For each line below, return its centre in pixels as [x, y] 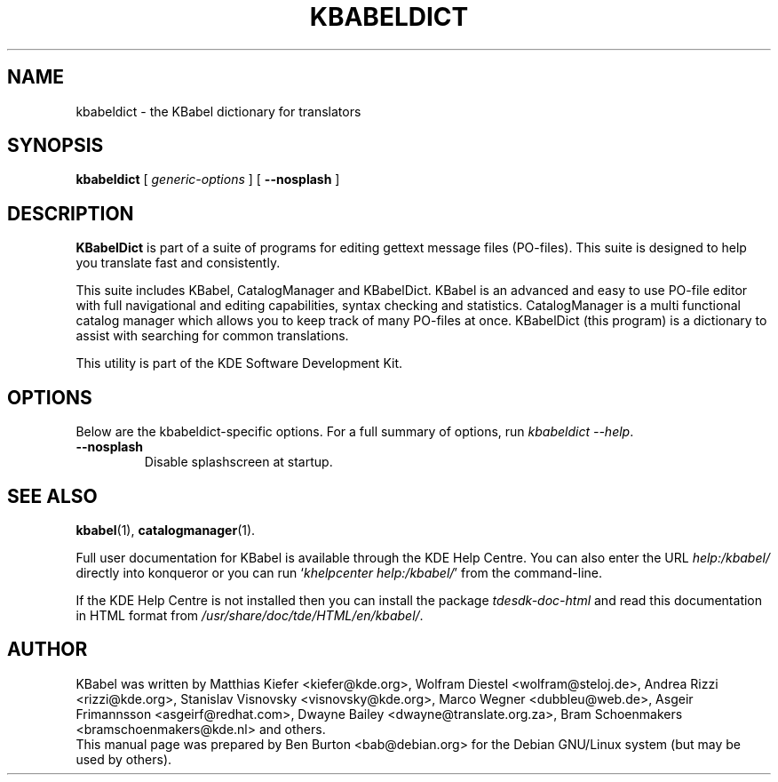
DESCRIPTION [71, 213]
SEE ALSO [52, 496]
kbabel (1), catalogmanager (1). [166, 530]
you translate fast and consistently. [178, 263]
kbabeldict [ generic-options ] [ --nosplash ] [208, 180]
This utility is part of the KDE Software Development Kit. [239, 363]
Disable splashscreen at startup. [238, 462]
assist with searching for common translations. [212, 336]
